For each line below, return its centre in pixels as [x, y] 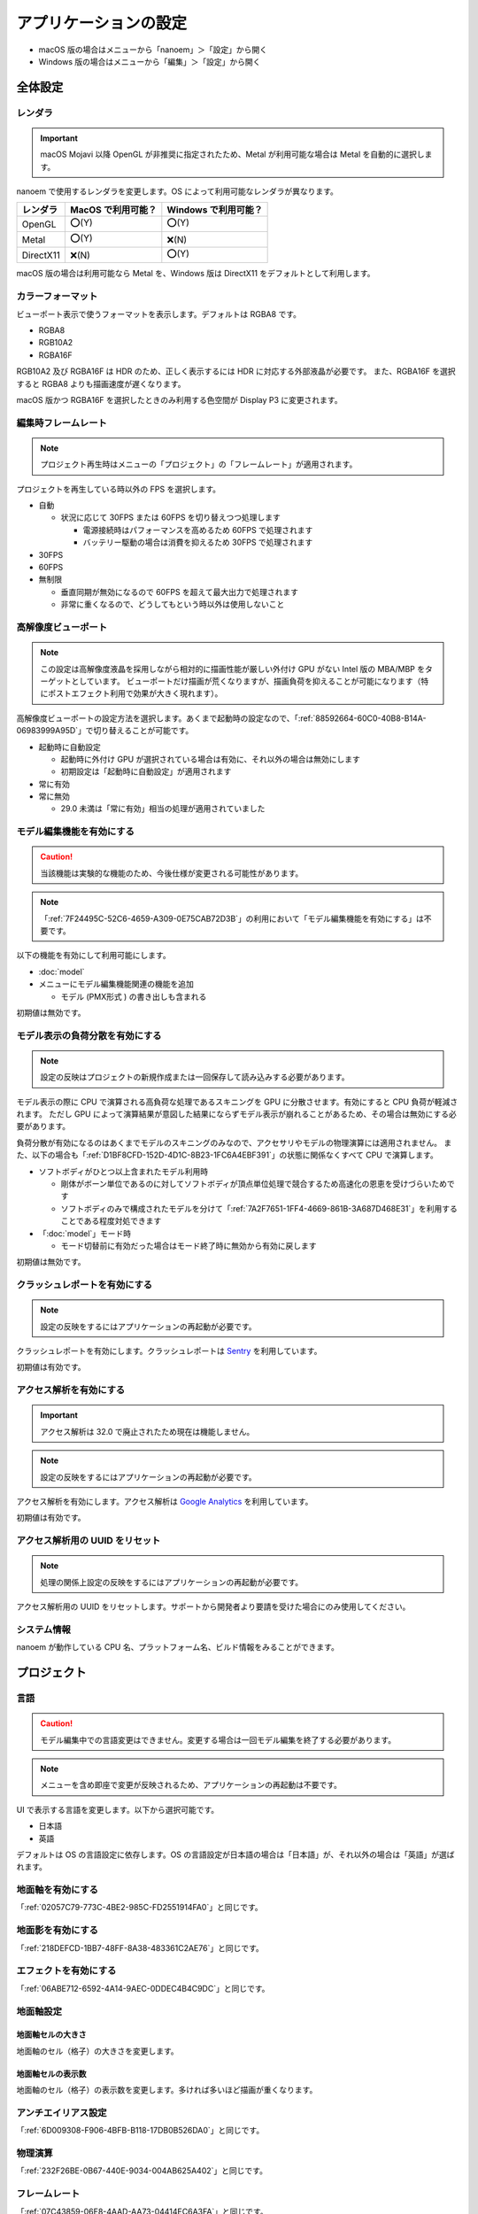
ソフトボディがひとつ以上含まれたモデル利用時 [123, 1171]
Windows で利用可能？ [215, 210]
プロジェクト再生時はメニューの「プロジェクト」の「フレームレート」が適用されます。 [199, 464]
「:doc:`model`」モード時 [85, 1233]
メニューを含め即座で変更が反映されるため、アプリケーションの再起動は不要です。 [191, 1785]
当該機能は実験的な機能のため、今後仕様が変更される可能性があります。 [172, 873]
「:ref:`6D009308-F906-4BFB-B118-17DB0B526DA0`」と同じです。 [140, 2131]
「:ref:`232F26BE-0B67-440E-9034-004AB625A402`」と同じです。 [142, 2171]
